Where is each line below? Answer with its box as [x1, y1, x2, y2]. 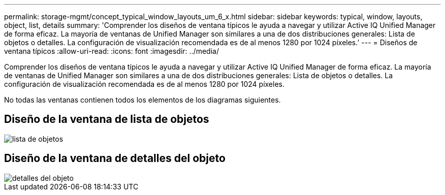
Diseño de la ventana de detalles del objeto [4, 152, 226, 165]
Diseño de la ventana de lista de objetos [4, 113, 209, 126]
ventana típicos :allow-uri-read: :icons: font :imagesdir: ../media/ [4, 47, 219, 55]
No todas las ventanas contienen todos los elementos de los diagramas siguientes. [4, 95, 281, 104]
